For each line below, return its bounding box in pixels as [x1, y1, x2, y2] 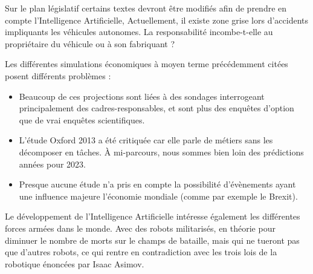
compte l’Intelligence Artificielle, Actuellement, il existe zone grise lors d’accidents [5, 13, 309, 26]
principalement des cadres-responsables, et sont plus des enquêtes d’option [19, 102, 294, 114]
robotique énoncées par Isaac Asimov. [5, 257, 144, 270]
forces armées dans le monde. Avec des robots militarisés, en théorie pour [5, 221, 276, 234]
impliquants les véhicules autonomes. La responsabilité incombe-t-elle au [5, 25, 273, 38]
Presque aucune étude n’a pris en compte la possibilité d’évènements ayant [19, 178, 296, 191]
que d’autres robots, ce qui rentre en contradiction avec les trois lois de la [5, 246, 277, 258]
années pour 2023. [19, 157, 86, 170]
